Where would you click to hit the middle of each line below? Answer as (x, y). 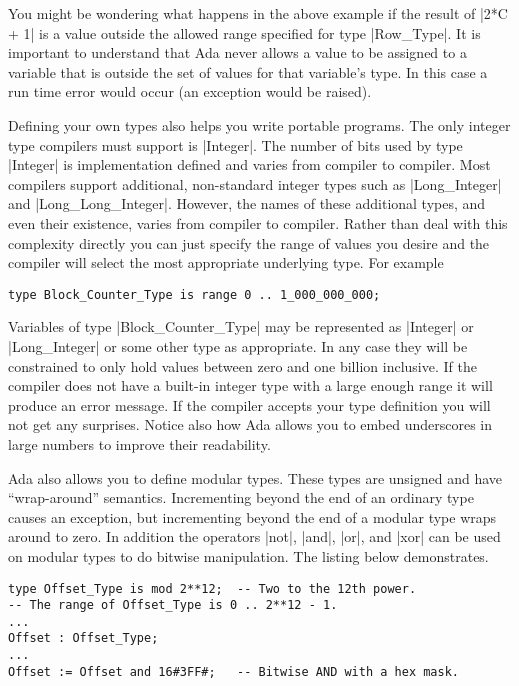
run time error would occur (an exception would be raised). (190, 91)
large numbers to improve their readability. (139, 443)
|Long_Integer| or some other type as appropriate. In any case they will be (238, 345)
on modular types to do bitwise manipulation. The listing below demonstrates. (248, 555)
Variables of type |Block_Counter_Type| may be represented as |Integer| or (241, 326)
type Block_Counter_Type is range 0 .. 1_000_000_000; (194, 294)
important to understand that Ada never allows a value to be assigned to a (237, 52)
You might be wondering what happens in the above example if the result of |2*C (258, 13)
